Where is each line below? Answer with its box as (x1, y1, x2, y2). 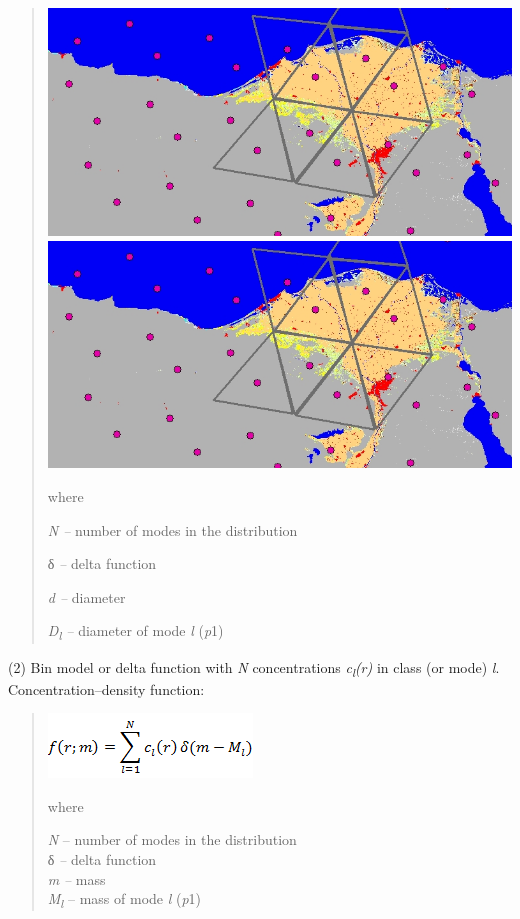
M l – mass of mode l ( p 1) (47, 888, 201, 912)
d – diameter (47, 586, 126, 607)
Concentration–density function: (8, 678, 205, 699)
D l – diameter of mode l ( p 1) (47, 620, 224, 644)
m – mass (47, 868, 106, 889)
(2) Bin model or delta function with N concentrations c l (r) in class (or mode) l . (8, 656, 500, 680)
